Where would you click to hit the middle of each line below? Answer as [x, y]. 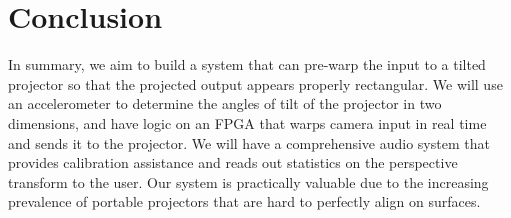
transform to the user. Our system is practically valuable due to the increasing [248, 181]
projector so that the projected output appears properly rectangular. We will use [255, 83]
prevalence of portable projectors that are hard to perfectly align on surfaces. [244, 201]
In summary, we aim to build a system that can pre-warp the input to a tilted [247, 64]
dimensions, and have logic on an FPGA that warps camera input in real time [247, 122]
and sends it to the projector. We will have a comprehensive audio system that [249, 142]
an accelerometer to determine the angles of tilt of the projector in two [225, 103]
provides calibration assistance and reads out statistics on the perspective [233, 162]
